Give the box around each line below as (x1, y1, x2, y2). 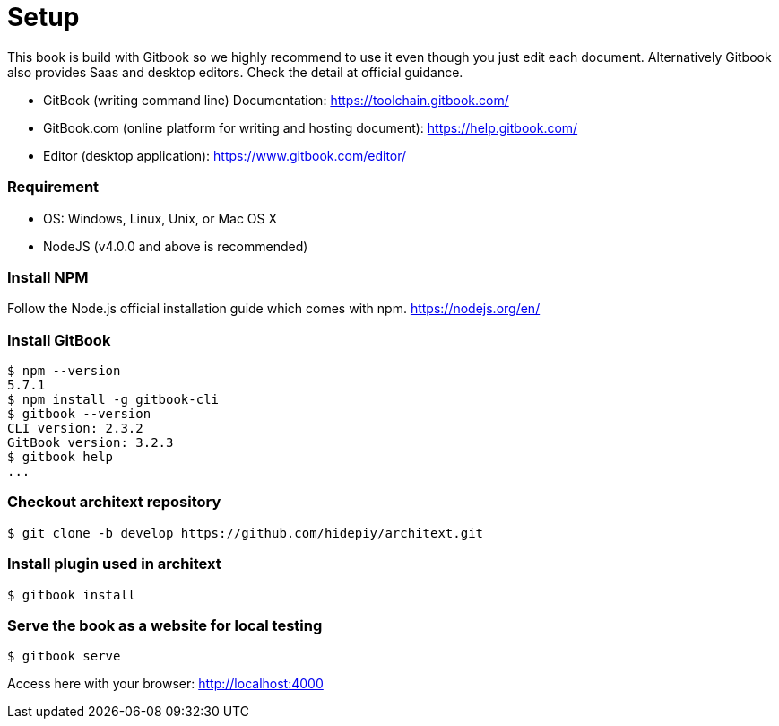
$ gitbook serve (7, 649, 121, 664)
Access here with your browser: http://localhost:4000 (7, 676, 324, 692)
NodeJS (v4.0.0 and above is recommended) (43, 238, 308, 254)
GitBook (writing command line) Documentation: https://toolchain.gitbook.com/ (43, 92, 509, 108)
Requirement (7, 178, 100, 197)
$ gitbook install (7, 587, 136, 602)
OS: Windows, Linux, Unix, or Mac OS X (43, 210, 278, 226)
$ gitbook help (7, 450, 114, 464)
